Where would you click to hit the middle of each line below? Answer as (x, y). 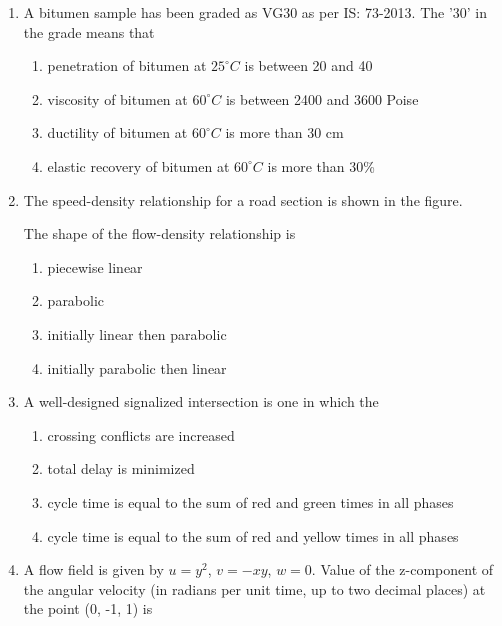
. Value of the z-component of (402, 569)
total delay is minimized (121, 468)
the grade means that (89, 31)
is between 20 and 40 (308, 65)
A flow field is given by (93, 569)
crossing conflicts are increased (141, 434)
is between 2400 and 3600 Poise (322, 98)
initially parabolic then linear (137, 367)
